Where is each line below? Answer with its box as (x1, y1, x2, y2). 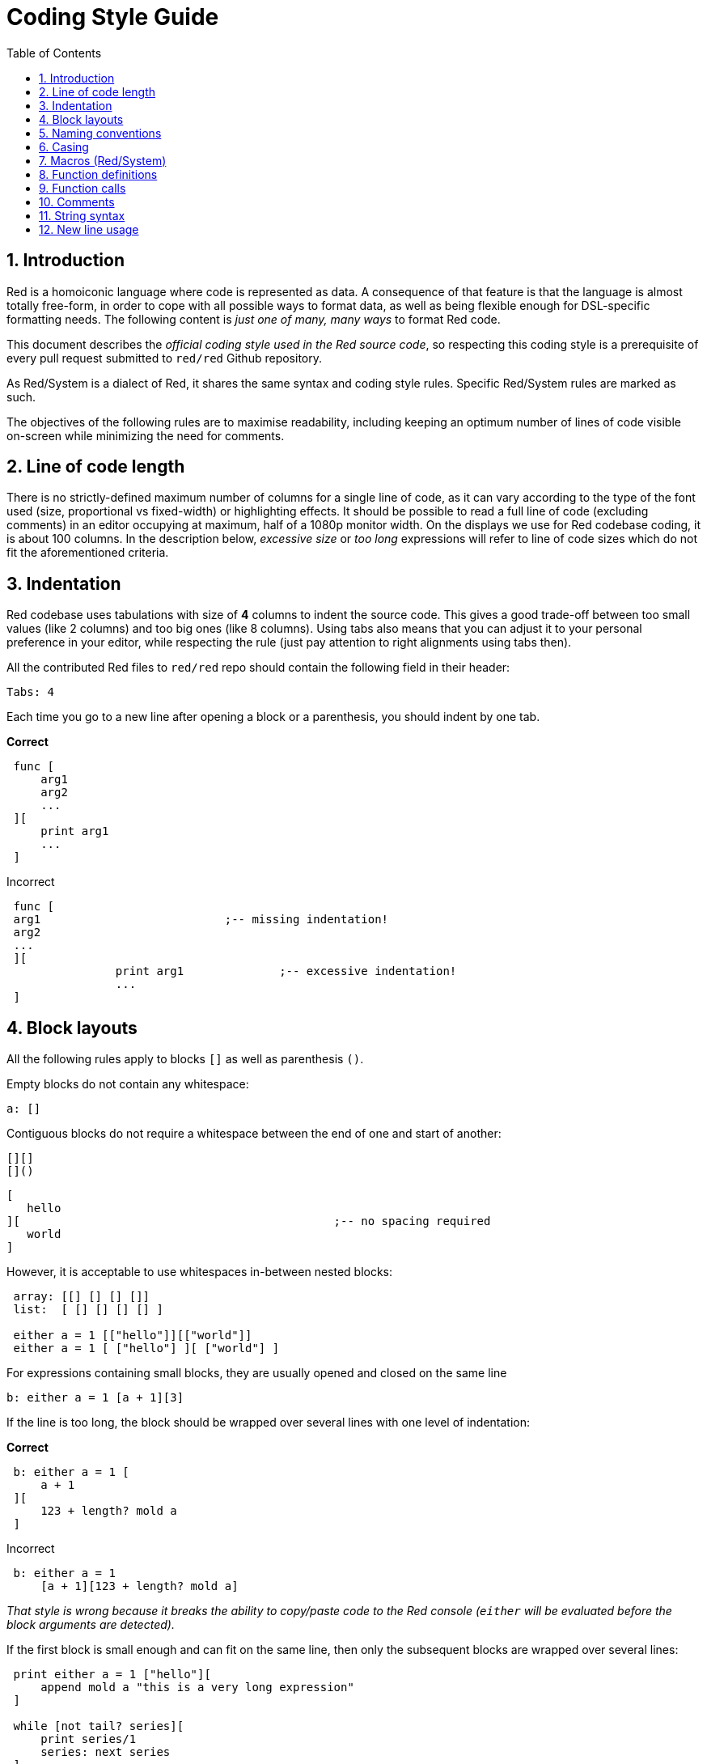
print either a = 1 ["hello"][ (13, 1668, 211, 1681)
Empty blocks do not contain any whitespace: (6, 1077, 249, 1092)
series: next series (40, 1745, 171, 1759)
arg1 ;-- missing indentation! (13, 913, 389, 927)
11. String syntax (39, 208, 125, 223)
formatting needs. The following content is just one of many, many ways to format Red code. (6, 312, 501, 326)
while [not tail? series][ (13, 1719, 184, 1733)
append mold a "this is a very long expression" (40, 1681, 354, 1694)
